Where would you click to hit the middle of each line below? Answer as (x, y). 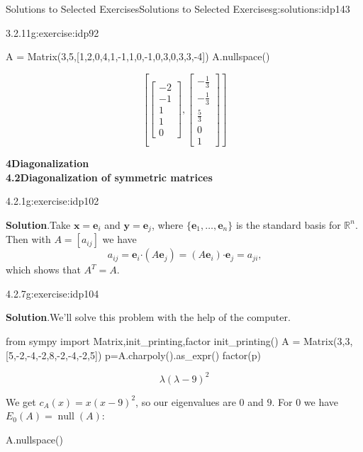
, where (167, 224)
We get (21, 401)
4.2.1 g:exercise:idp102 (52, 201)
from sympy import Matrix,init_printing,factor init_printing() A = (153, 340)
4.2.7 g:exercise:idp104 (52, 293)
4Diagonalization (48, 163)
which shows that (43, 270)
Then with (28, 239)
